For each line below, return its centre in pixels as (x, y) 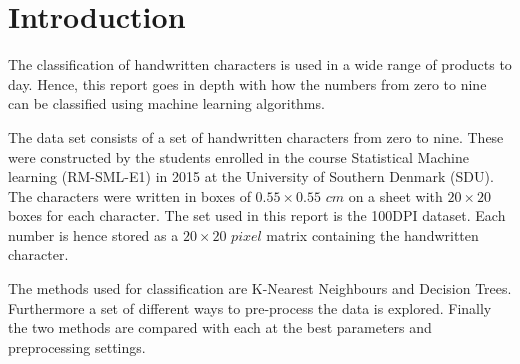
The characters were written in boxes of (129, 195)
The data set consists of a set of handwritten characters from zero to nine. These (256, 136)
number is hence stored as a (93, 234)
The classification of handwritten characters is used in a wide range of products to (260, 64)
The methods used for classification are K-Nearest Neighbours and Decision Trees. (260, 288)
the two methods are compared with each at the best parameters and (220, 327)
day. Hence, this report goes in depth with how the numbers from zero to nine (247, 83)
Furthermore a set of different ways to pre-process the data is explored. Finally (250, 307)
